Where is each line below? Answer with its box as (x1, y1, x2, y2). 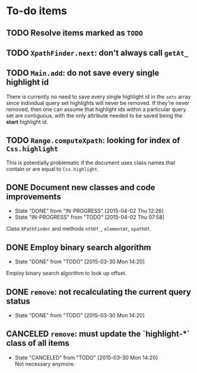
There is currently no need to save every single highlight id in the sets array (6, 93, 191, 100)
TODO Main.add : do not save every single (6, 68, 160, 78)
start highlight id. (6, 118, 49, 125)
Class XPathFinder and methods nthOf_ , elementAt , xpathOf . (6, 225, 151, 232)
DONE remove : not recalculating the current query (6, 286, 192, 297)
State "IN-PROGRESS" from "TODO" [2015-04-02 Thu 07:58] (14, 213, 165, 221)
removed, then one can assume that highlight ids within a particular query (6, 106, 186, 113)
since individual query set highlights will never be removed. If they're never (6, 99, 190, 106)
